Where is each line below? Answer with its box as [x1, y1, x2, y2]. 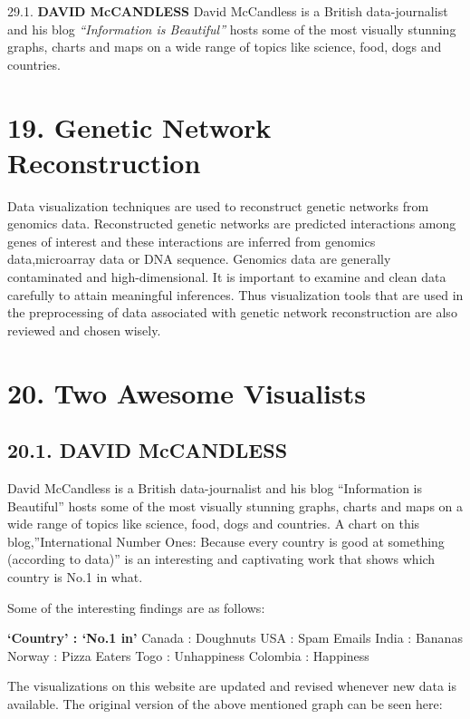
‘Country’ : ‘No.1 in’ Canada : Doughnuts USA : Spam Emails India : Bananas [7, 628, 463, 647]
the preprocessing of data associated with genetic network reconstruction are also [7, 303, 457, 322]
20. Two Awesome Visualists [7, 374, 366, 411]
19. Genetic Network [7, 108, 272, 145]
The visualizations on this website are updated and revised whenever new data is [7, 676, 457, 695]
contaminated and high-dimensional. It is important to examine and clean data [7, 267, 446, 287]
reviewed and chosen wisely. [7, 320, 161, 339]
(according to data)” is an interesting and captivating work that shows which [7, 549, 436, 568]
